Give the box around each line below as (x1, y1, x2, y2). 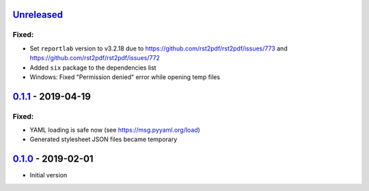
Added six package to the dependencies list (29, 63, 156, 72)
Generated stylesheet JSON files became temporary (29, 135, 178, 143)
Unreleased (12, 9, 64, 20)
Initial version (29, 171, 68, 179)
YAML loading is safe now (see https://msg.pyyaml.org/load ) (29, 126, 201, 134)
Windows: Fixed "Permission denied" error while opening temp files (29, 72, 221, 81)
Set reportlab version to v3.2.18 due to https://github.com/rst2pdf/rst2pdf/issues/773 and (29, 44, 288, 53)
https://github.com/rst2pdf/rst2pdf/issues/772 (29, 54, 161, 62)
